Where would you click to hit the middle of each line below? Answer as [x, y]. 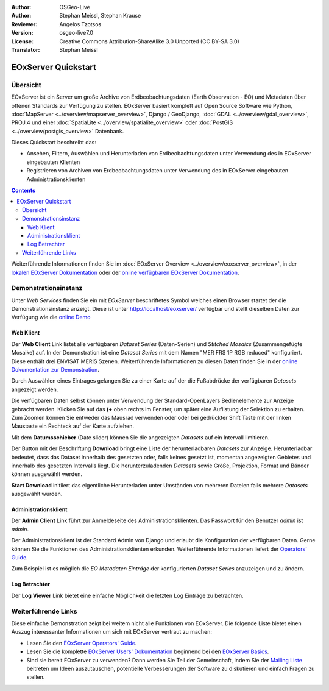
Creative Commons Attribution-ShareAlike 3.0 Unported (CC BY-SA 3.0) [150, 41]
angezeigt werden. [35, 389]
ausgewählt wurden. [37, 494]
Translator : [26, 49]
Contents [23, 190]
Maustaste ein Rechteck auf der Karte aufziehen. [73, 426]
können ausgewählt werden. [47, 474]
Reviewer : [24, 24]
